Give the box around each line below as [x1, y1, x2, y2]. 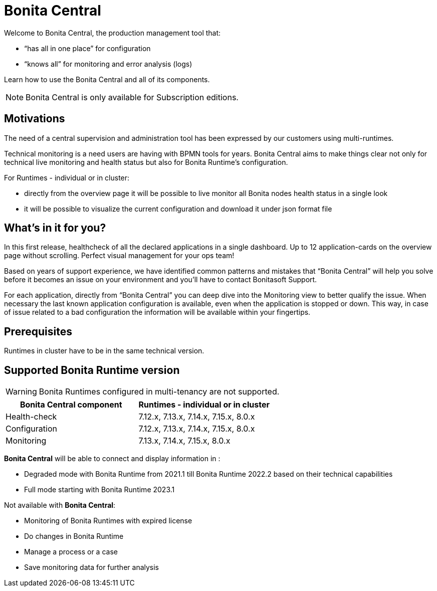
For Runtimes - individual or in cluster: [4, 173, 130, 182]
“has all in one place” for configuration [24, 44, 151, 53]
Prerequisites [4, 325, 72, 338]
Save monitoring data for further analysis [24, 563, 159, 572]
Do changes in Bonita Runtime [24, 532, 124, 541]
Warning [6, 386, 37, 397]
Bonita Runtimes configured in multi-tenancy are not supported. [39, 386, 280, 397]
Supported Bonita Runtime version [4, 363, 180, 376]
